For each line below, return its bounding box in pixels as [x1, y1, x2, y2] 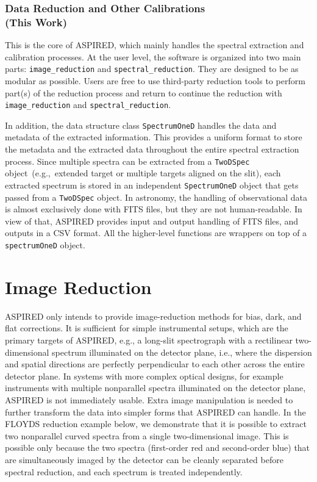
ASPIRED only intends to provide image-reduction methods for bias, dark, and [5, 309, 302, 322]
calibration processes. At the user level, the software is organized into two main [5, 50, 301, 63]
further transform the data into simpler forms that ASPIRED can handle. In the [5, 405, 306, 418]
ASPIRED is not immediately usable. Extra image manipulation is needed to [5, 393, 293, 406]
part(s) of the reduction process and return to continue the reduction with [5, 86, 282, 99]
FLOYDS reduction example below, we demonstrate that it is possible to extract [5, 417, 307, 430]
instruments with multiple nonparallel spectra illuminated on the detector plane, [5, 381, 306, 394]
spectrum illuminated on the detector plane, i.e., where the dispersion [52, 345, 312, 358]
